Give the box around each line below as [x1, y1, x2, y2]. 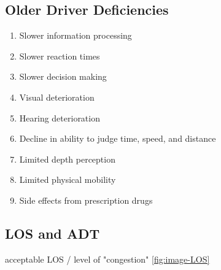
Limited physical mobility [19, 173, 116, 186]
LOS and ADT [5, 223, 100, 242]
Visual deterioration [19, 90, 95, 103]
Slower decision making [19, 70, 107, 83]
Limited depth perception [19, 152, 115, 165]
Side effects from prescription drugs [19, 193, 153, 206]
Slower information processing [19, 29, 132, 42]
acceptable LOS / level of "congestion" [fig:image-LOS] [5, 252, 210, 265]
